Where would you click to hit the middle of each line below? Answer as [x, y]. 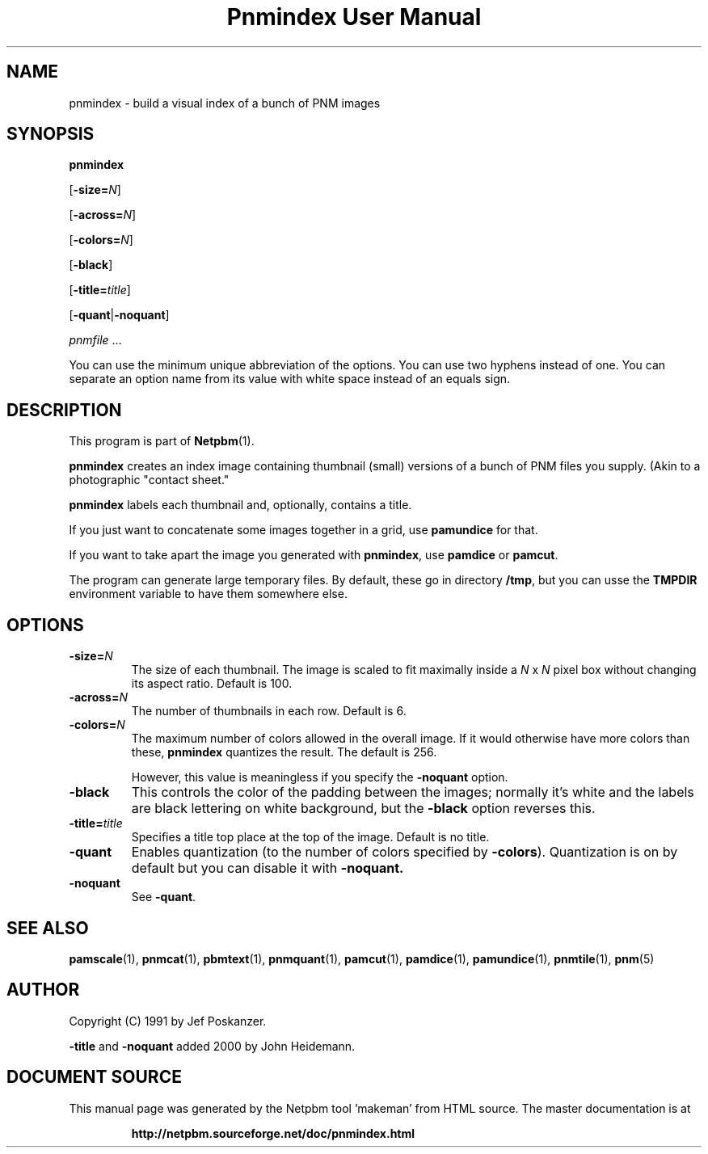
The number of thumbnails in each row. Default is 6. [269, 711]
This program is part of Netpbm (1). [162, 441]
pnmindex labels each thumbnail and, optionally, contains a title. [240, 505]
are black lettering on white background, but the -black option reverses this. [363, 809]
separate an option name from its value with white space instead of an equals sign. [290, 379]
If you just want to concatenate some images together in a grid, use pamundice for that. [303, 530]
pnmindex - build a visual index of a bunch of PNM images [225, 103]
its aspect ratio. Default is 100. [212, 684]
